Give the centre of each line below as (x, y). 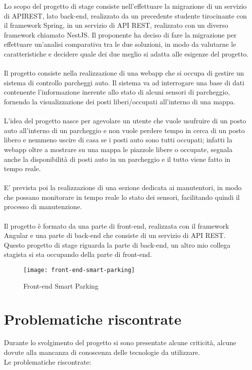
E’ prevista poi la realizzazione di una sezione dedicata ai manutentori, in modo (123, 187)
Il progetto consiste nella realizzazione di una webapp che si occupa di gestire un (124, 73)
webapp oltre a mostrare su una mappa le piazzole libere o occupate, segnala (118, 149)
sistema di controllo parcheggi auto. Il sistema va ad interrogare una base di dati (124, 82)
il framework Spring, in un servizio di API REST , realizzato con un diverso (116, 25)
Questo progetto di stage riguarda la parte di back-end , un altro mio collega (117, 244)
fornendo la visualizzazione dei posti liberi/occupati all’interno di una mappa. (120, 101)
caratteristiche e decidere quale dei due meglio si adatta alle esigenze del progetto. (126, 53)
